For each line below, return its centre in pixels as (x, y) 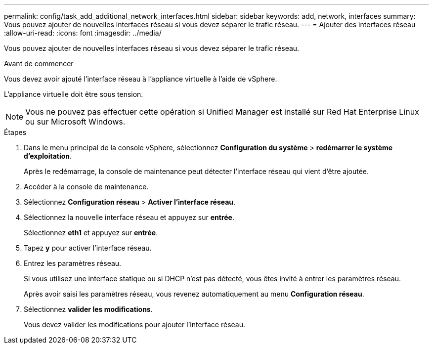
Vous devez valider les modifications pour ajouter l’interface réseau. (135, 325)
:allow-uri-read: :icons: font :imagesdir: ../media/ (83, 33)
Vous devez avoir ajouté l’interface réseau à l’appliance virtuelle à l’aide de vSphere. (141, 79)
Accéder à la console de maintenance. (86, 187)
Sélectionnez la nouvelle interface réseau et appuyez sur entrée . (129, 217)
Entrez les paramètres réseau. (73, 263)
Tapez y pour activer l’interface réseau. (88, 248)
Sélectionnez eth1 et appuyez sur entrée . (91, 233)
